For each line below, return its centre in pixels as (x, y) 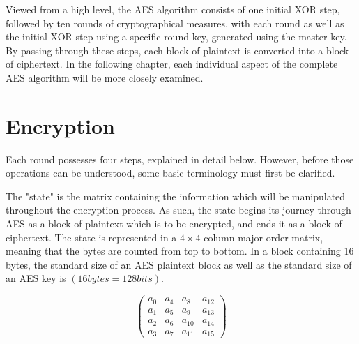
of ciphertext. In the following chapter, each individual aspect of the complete (172, 64)
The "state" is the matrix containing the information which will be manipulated (176, 196)
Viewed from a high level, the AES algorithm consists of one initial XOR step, (173, 9)
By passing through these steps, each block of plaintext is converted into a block (177, 50)
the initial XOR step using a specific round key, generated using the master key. (176, 37)
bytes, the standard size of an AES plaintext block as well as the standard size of (179, 264)
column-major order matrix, (263, 237)
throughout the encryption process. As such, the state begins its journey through (178, 210)
